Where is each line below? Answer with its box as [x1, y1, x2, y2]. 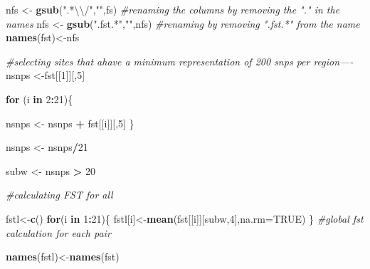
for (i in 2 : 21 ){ [6, 91, 73, 106]
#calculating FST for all [6, 187, 113, 202]
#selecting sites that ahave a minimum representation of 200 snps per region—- [6, 53, 354, 68]
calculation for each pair [6, 225, 111, 240]
